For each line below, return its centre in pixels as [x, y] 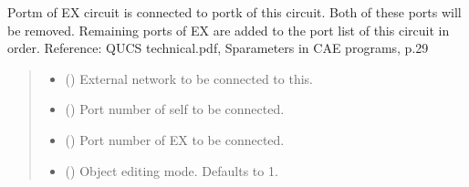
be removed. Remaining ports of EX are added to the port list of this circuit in [229, 30]
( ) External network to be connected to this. [189, 78]
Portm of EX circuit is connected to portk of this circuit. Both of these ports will [234, 12]
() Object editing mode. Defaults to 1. [172, 170]
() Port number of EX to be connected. [175, 139]
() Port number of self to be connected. [175, 109]
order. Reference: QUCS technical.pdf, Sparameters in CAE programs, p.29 [218, 48]
